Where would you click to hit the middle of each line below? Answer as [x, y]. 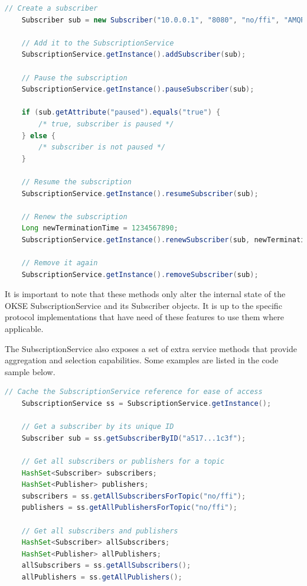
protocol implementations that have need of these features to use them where [144, 317]
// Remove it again [60, 263]
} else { [38, 136]
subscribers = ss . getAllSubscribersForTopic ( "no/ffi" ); [134, 496]
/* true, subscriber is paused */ [106, 124]
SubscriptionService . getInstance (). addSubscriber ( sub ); [134, 55]
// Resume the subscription [76, 182]
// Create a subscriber [51, 8]
